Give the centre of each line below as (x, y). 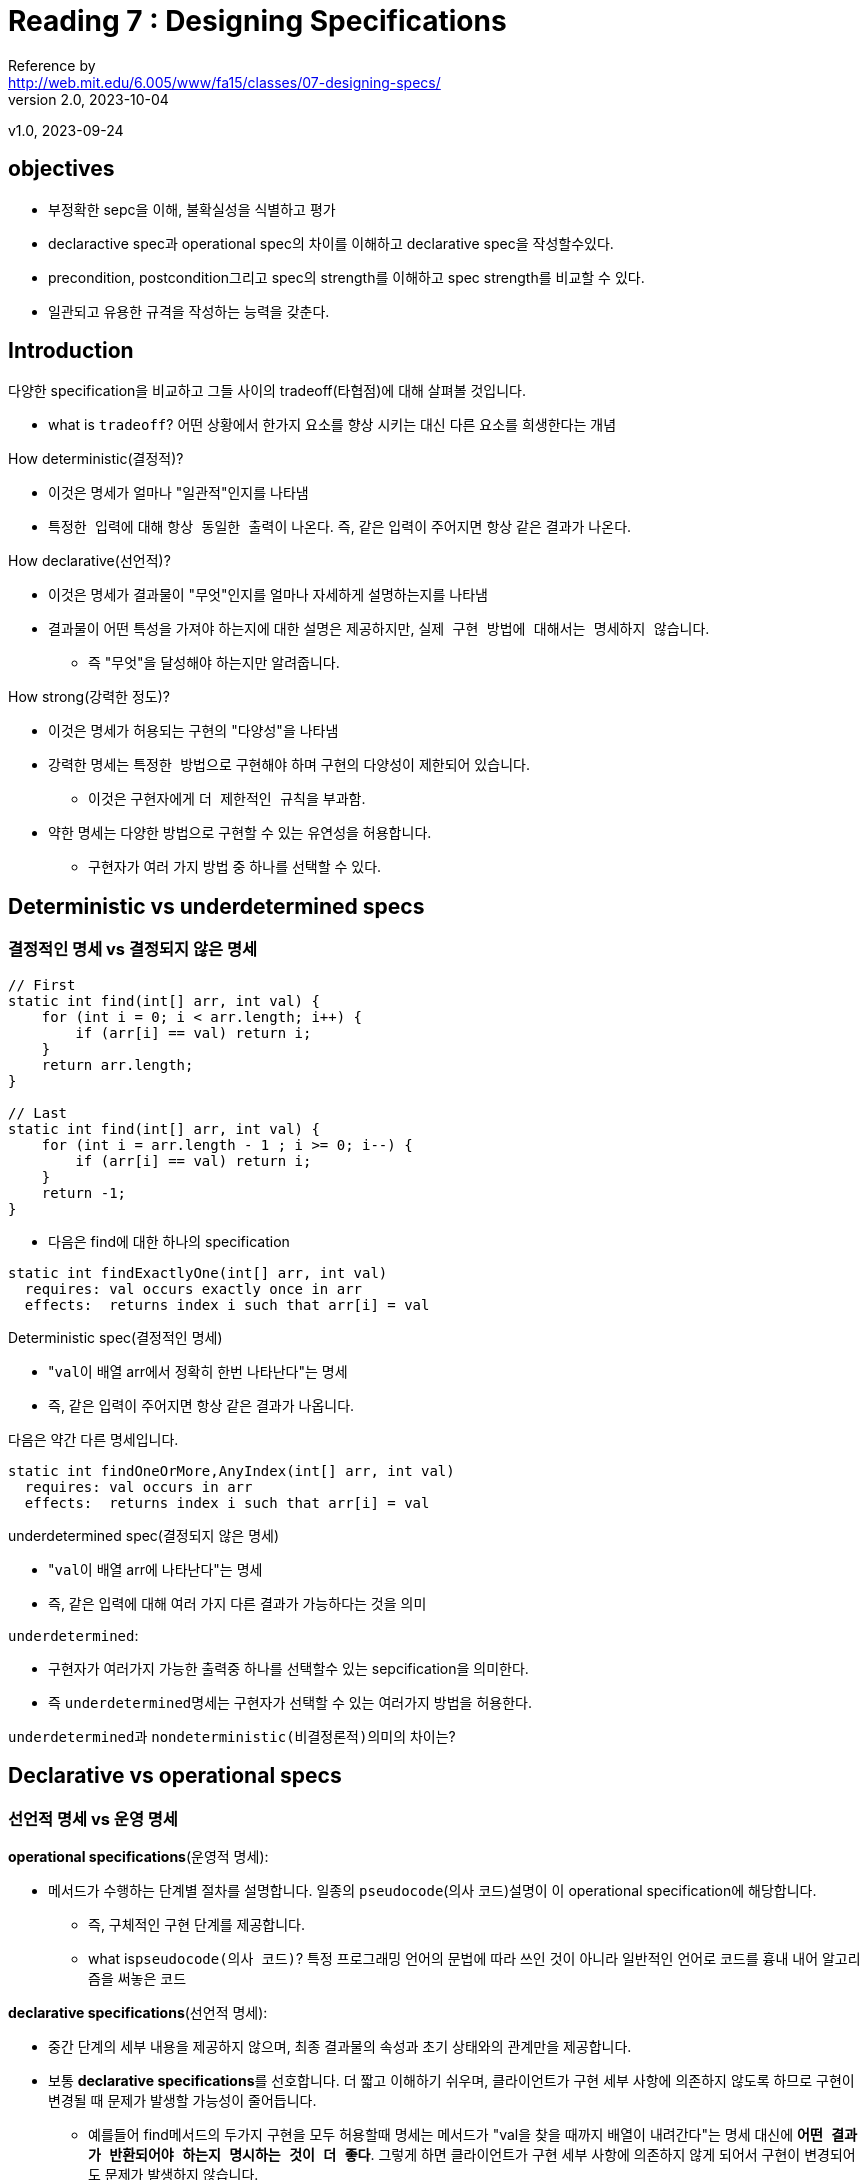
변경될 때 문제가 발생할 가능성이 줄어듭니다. (182, 2100)
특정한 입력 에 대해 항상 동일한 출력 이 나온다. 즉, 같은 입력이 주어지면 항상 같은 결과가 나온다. (340, 527)
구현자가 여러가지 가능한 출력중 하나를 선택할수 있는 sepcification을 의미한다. (288, 1668)
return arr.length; (117, 1064)
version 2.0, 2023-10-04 (88, 99)
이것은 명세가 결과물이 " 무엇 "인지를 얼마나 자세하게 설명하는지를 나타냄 (268, 595)
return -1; (84, 1192)
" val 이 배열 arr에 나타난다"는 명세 (155, 1569)
